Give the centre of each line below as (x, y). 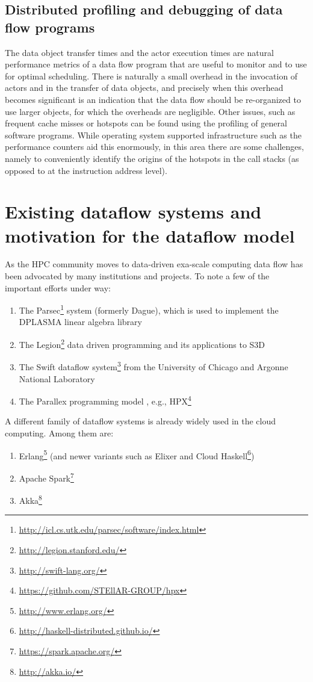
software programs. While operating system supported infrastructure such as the (153, 135)
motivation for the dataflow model (150, 235)
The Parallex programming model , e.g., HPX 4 (105, 400)
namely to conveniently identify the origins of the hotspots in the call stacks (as (152, 158)
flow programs (50, 27)
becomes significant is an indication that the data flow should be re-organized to (153, 99)
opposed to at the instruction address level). (86, 170)
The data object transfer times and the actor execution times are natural (139, 52)
